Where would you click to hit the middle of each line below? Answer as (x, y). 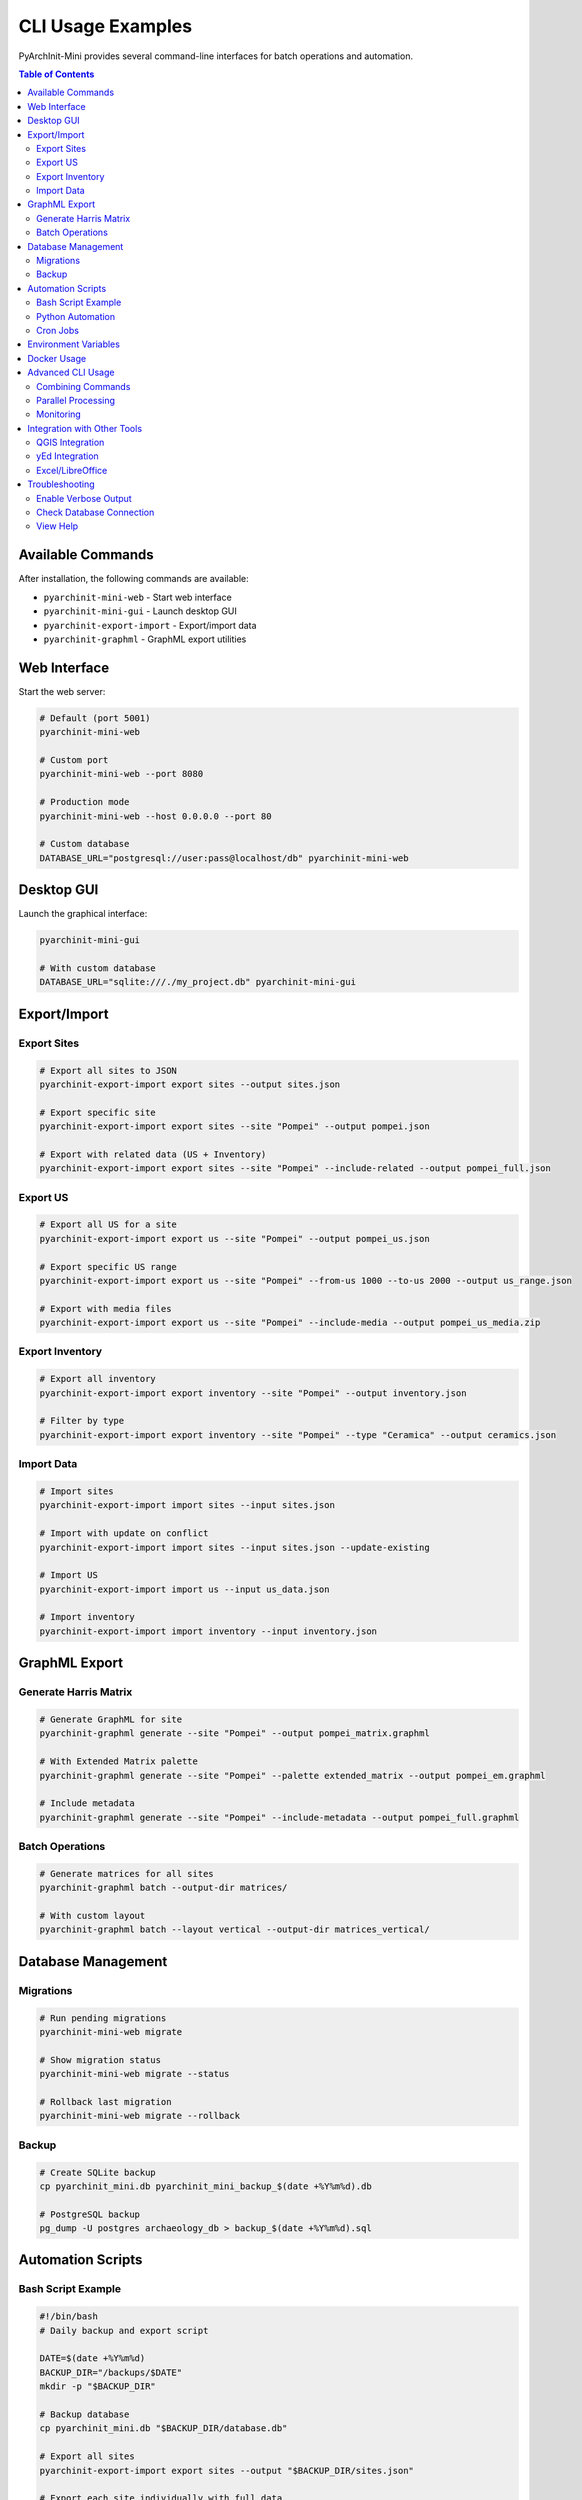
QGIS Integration (70, 442)
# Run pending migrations (103, 2018)
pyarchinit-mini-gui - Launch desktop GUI (140, 611)
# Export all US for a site (108, 1224)
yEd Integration (67, 456)
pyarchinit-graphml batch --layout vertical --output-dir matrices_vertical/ (234, 1929)
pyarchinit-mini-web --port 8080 (121, 774)
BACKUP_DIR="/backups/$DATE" (111, 2372)
